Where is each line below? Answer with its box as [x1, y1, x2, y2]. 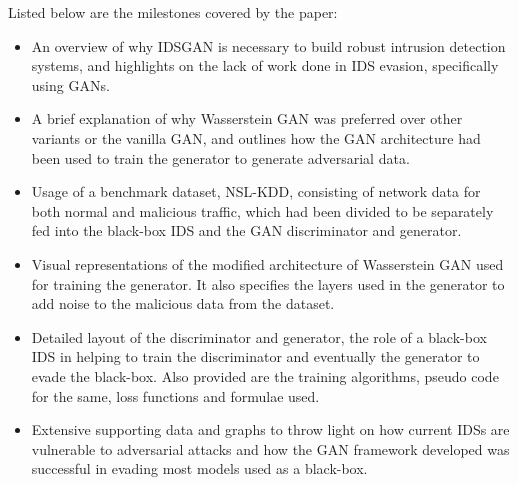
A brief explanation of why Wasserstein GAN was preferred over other [31, 108, 463, 129]
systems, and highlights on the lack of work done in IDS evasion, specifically [31, 55, 499, 76]
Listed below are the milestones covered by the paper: [8, 2, 338, 22]
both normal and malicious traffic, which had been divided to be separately [31, 200, 494, 221]
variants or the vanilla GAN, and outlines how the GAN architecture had [31, 127, 481, 148]
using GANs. [31, 74, 110, 95]
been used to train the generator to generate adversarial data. [31, 147, 410, 168]
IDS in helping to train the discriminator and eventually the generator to [31, 346, 480, 367]
